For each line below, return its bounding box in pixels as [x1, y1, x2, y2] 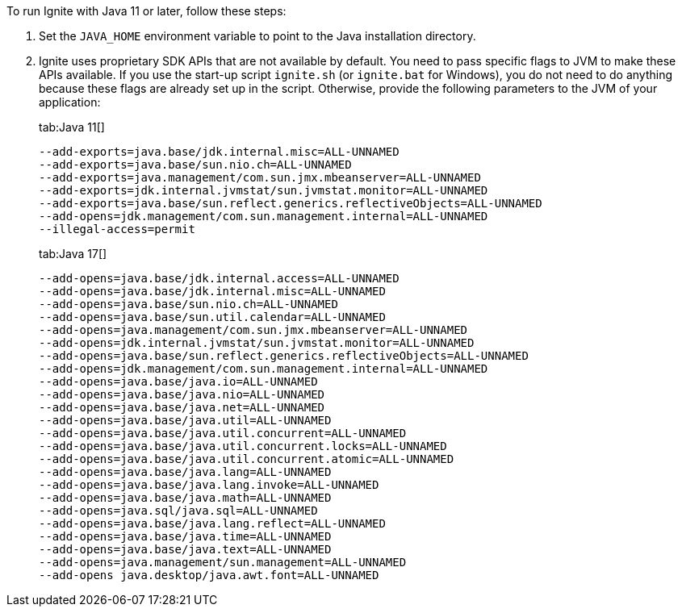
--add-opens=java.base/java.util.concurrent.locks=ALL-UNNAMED [39, 440, 447, 452]
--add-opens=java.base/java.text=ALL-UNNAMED [39, 543, 332, 556]
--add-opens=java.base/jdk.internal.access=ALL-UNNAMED [39, 272, 400, 285]
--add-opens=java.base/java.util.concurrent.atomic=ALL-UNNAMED [39, 452, 454, 465]
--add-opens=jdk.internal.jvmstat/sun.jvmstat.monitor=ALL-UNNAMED [39, 336, 475, 349]
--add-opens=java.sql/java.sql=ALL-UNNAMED [39, 504, 318, 517]
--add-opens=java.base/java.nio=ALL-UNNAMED [39, 388, 325, 401]
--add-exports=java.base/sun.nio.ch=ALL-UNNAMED [39, 158, 352, 171]
